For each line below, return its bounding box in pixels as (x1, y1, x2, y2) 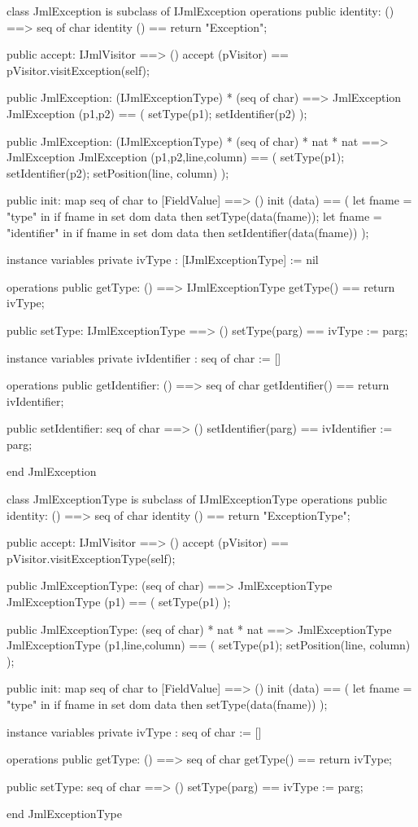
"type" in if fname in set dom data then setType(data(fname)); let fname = (7, 207, 382, 224)
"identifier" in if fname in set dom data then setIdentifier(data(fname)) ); (7, 223, 369, 240)
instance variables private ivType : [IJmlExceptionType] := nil (7, 251, 319, 268)
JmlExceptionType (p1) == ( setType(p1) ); (7, 593, 231, 610)
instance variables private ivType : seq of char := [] (7, 723, 262, 740)
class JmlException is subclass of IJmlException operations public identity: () (7, 2, 394, 19)
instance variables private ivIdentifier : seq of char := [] (7, 349, 281, 366)
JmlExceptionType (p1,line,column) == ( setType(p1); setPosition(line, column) (7, 636, 411, 653)
